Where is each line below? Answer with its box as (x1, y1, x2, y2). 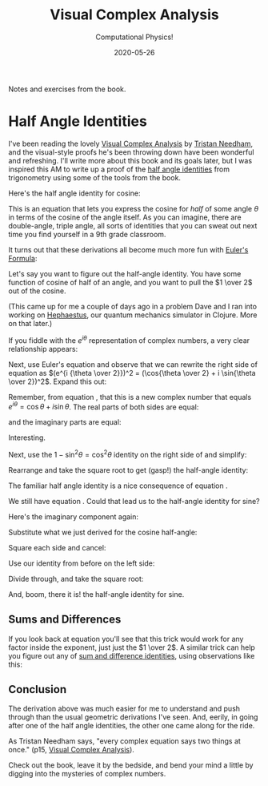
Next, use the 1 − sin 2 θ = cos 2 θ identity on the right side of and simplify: (8, 449, 247, 459)
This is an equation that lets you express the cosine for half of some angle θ (8, 204, 258, 213)
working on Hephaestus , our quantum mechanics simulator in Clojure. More (8, 310, 258, 320)
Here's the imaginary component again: (8, 511, 138, 522)
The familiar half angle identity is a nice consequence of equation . (8, 481, 228, 490)
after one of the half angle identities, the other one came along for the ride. (8, 721, 255, 731)
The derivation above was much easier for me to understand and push (8, 703, 241, 714)
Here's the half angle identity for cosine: (8, 188, 141, 198)
